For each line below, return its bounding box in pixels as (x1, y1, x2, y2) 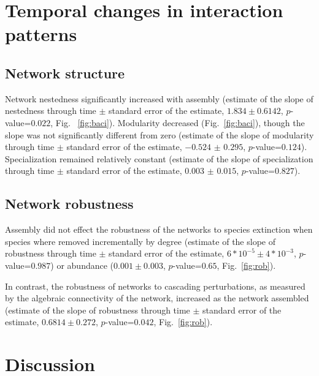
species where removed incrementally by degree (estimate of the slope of (5, 235, 275, 247)
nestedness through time (5, 104, 96, 117)
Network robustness (5, 194, 134, 213)
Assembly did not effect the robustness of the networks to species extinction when (5, 223, 313, 236)
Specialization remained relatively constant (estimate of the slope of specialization (5, 152, 313, 165)
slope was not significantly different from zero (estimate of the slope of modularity (5, 128, 314, 141)
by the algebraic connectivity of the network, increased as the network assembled (5, 291, 309, 304)
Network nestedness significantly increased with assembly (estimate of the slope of (5, 92, 313, 105)
